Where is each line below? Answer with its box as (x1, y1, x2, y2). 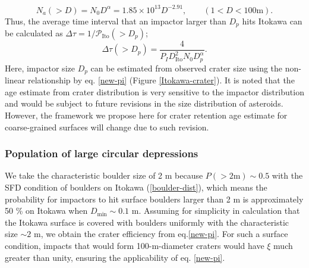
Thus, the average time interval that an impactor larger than (5, 14, 226, 27)
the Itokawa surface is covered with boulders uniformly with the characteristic (5, 216, 289, 228)
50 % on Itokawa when (5, 204, 88, 217)
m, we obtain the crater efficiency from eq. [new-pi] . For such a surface (34, 228, 288, 240)
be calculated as (5, 26, 63, 39)
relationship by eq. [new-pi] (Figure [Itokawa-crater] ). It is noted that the (27, 74, 295, 86)
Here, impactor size (5, 61, 75, 74)
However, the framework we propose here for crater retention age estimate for (5, 109, 288, 121)
